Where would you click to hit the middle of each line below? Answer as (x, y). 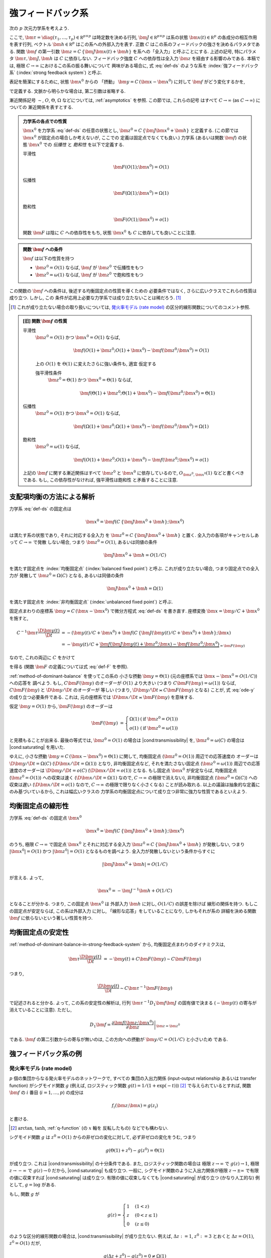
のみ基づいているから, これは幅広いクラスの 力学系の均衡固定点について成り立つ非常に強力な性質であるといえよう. (128, 792)
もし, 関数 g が (24, 1194)
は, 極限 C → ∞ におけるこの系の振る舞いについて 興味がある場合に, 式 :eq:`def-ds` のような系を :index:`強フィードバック (134, 65)
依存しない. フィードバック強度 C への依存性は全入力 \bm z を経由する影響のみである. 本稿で (164, 58)
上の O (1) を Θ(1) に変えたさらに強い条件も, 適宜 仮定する (96, 364)
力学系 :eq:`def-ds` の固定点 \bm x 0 (46, 818)
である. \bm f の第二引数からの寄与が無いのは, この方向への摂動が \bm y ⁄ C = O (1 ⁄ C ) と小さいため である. (119, 1039)
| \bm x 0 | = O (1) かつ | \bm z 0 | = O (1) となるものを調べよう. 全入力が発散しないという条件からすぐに (112, 851)
